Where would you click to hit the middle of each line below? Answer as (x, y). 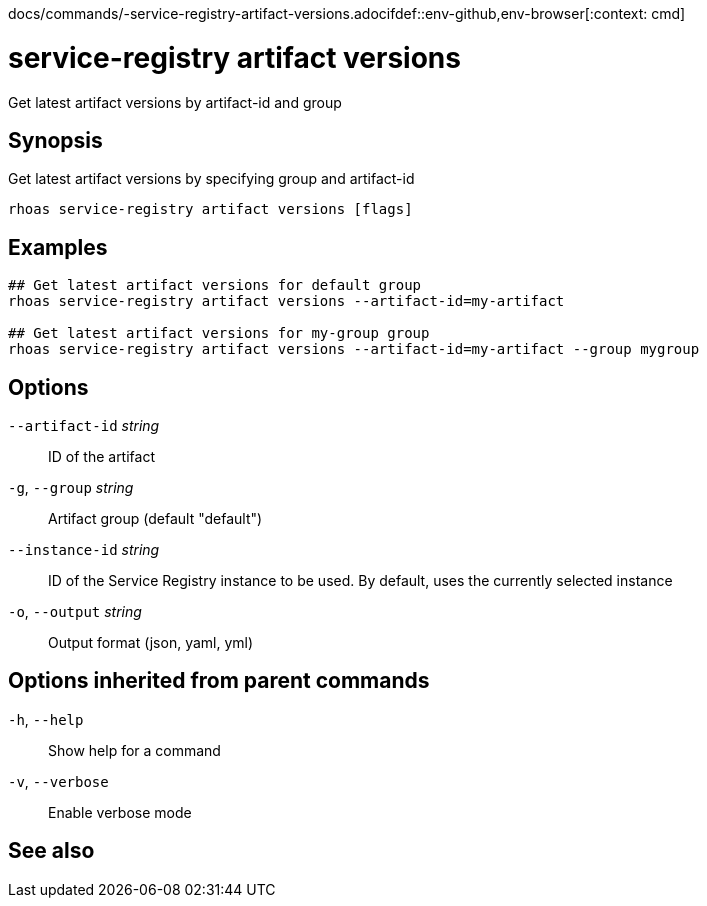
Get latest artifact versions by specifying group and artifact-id (211, 179)
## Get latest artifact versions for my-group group (219, 333)
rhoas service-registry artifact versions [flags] (210, 209)
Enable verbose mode (120, 812)
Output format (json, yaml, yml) (151, 643)
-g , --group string (71, 488)
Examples (58, 247)
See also (51, 851)
